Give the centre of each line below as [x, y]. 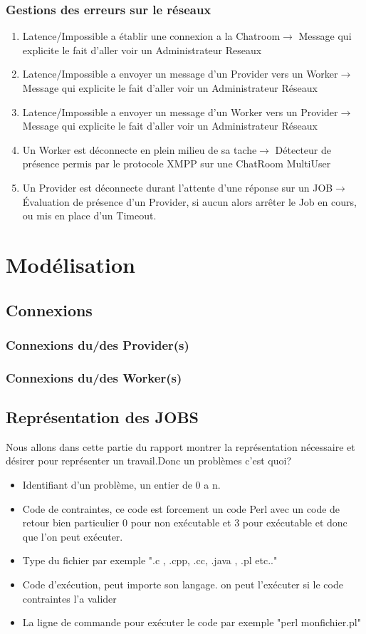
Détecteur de [303, 149]
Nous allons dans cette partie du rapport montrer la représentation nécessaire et [181, 446]
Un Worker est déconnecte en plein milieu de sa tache [140, 149]
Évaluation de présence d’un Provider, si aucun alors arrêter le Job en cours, [189, 201]
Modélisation [70, 264]
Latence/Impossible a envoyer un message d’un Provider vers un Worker [180, 74]
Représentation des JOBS [103, 416]
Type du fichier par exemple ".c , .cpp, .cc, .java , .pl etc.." [150, 560]
